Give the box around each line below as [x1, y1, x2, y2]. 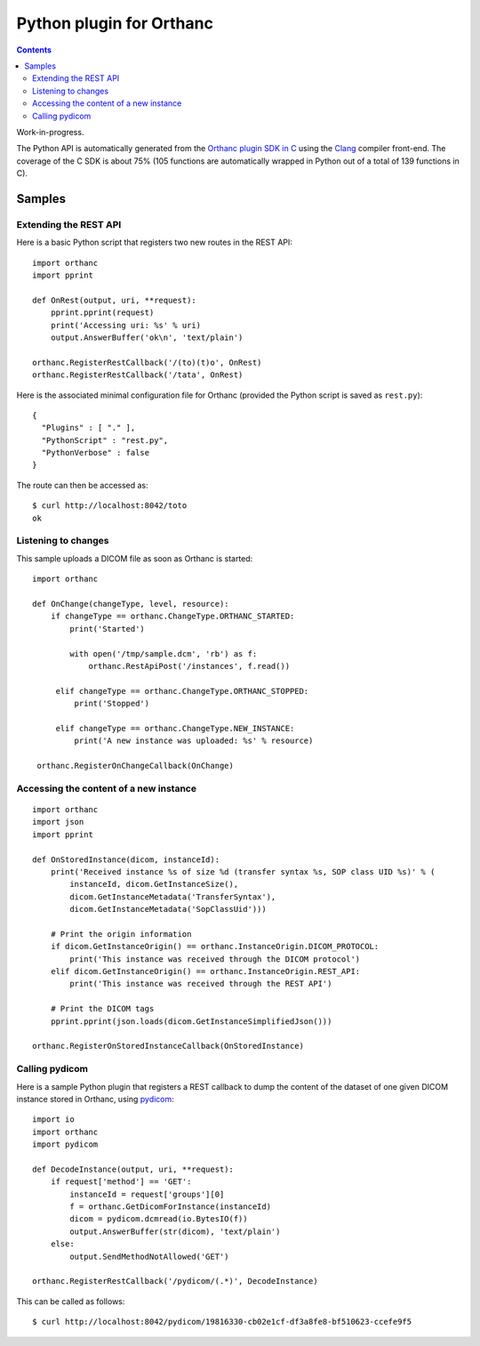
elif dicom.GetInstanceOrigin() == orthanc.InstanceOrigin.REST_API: [50, 966, 361, 977]
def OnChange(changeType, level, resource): [32, 599, 230, 609]
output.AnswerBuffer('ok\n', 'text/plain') [50, 332, 244, 343]
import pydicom [32, 1140, 99, 1149]
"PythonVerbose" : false [41, 447, 150, 458]
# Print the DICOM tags [50, 1003, 155, 1014]
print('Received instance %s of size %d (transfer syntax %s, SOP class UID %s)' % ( [50, 866, 436, 876]
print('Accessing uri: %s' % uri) [50, 320, 202, 330]
